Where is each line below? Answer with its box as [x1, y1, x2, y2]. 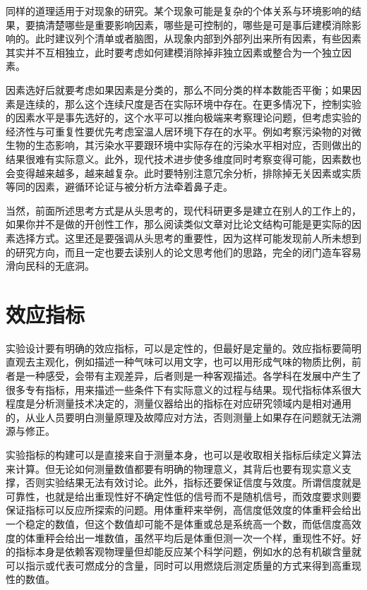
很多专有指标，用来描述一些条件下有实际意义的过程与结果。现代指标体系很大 [6, 382, 361, 397]
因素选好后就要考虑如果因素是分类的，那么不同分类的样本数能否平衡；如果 [6, 82, 351, 97]
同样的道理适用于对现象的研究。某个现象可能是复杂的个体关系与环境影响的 [6, 4, 351, 18]
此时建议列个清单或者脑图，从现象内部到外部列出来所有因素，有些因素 [35, 31, 361, 46]
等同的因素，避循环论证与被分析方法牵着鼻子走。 [6, 179, 233, 194]
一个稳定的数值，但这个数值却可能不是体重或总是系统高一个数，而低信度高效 [6, 516, 361, 531]
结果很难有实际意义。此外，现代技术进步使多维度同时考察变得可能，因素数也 [6, 151, 361, 166]
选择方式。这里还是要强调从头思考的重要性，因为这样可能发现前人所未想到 [15, 230, 361, 245]
